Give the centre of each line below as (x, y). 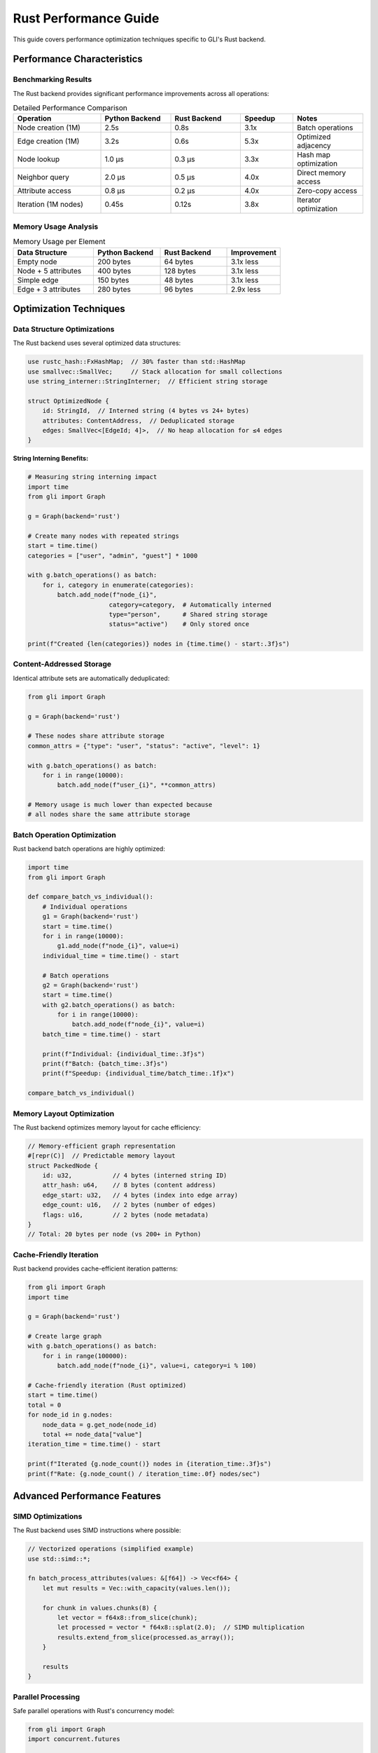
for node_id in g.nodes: (70, 1415)
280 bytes (114, 289)
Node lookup (38, 159)
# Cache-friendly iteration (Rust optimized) (107, 1386)
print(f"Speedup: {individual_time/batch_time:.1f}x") (138, 1074)
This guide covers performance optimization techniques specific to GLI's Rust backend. (139, 39)
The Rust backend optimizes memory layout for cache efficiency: (107, 1127)
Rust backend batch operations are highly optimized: (89, 849)
